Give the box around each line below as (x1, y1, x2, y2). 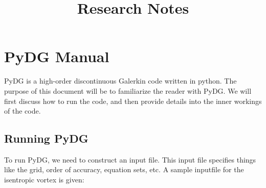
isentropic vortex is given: (4, 174, 84, 185)
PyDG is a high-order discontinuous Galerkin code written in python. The (4, 75, 237, 86)
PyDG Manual (4, 46, 109, 67)
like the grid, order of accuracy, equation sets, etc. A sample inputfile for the (4, 164, 244, 175)
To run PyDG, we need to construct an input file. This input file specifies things (4, 154, 256, 165)
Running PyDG (4, 130, 88, 146)
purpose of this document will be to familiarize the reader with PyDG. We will (4, 85, 252, 96)
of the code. (4, 105, 41, 116)
